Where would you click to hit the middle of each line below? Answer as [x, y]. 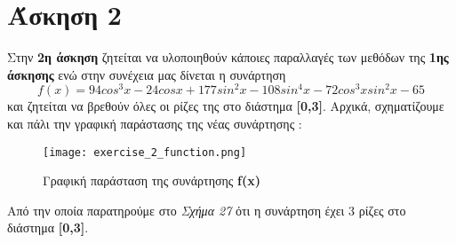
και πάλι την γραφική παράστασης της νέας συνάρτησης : [155, 123]
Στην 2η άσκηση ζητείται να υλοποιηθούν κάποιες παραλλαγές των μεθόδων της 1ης [228, 57]
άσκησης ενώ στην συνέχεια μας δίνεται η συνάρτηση [147, 74]
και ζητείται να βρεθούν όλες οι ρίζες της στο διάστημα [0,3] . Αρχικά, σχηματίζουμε [226, 106]
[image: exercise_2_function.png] [145, 152]
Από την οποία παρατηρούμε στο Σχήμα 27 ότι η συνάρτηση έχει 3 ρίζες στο [207, 210]
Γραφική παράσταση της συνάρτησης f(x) [152, 180]
